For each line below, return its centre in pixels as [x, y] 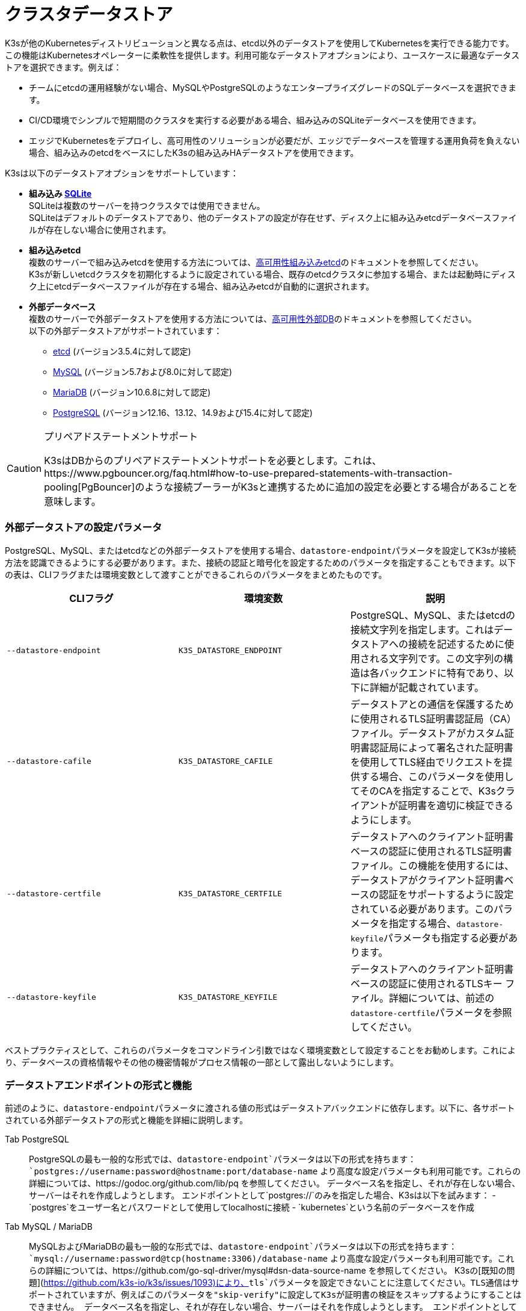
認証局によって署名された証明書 [441, 747]
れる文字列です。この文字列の [436, 658]
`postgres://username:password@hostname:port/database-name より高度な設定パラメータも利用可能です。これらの [275, 1171]
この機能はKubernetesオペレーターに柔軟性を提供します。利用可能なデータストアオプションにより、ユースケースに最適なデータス [262, 55]
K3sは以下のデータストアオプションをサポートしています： [122, 173]
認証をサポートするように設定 [446, 894]
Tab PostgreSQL [37, 1139]
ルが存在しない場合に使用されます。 [100, 229]
